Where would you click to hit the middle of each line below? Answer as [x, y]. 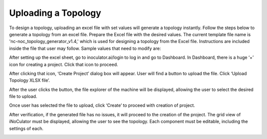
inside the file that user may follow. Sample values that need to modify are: [85, 48]
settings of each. [26, 128]
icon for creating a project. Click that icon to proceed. [64, 64]
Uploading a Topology [55, 13]
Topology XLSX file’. [30, 80]
